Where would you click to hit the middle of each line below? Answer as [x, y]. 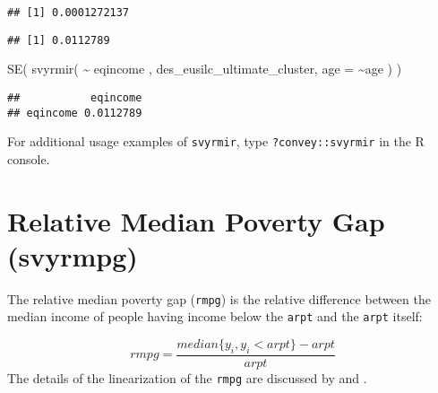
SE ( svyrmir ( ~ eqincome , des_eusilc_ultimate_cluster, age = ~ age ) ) [205, 69]
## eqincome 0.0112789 [75, 113]
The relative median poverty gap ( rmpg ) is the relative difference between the [219, 298]
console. [29, 158]
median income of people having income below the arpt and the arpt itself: [215, 316]
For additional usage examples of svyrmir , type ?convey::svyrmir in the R [216, 141]
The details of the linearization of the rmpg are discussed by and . [187, 377]
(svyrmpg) [73, 255]
